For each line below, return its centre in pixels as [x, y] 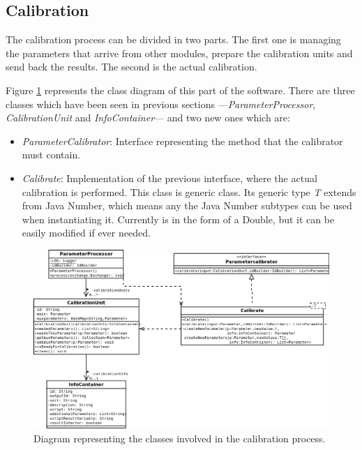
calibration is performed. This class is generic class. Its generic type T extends [189, 192]
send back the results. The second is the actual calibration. [131, 67]
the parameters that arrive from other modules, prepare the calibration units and [179, 53]
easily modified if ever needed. [86, 233]
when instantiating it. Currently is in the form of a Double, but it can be [178, 219]
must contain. [51, 155]
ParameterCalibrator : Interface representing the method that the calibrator [182, 141]
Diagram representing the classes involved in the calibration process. [180, 438]
